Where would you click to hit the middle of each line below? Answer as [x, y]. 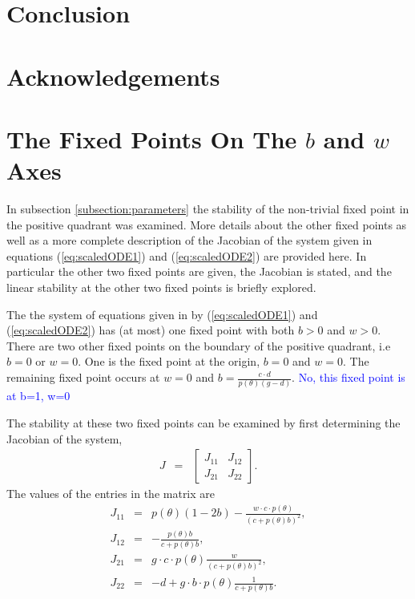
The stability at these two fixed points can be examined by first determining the [203, 422]
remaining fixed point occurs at [83, 377]
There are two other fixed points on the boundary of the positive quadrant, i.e [199, 345]
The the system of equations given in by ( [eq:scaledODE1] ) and [162, 314]
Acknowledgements [113, 76]
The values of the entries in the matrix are [111, 494]
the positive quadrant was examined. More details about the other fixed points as [207, 224]
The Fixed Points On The [152, 138]
